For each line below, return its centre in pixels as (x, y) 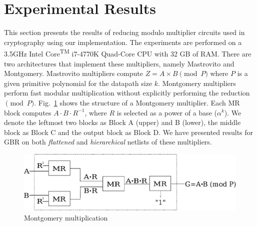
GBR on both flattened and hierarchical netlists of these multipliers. (108, 142)
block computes (28, 112)
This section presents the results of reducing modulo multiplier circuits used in (124, 32)
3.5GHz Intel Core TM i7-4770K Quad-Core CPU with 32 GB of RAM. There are (128, 53)
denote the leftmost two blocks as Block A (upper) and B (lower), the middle (122, 122)
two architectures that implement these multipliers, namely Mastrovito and (119, 63)
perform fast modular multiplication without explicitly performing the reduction (127, 93)
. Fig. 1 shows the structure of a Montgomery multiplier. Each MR (137, 102)
